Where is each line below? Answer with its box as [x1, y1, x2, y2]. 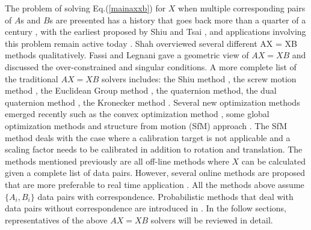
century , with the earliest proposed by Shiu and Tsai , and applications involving [5, 25, 306, 38]
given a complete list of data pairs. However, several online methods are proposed [5, 166, 306, 179]
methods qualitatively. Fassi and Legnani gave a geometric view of [5, 49, 249, 61]
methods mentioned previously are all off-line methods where [5, 154, 229, 167]
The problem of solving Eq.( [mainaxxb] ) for [5, 2, 166, 14]
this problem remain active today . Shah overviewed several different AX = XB [5, 37, 297, 49]
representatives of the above [5, 213, 108, 226]
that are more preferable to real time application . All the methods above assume [5, 178, 304, 190]
